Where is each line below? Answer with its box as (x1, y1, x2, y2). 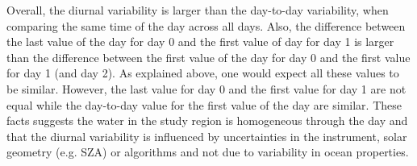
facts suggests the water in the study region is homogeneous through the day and (6, 112, 408, 129)
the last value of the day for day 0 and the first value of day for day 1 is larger (6, 33, 394, 50)
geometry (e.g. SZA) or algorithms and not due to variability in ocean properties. (6, 143, 409, 160)
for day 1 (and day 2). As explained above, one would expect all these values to (6, 64, 399, 81)
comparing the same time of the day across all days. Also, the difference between (6, 17, 406, 34)
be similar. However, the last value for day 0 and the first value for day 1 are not (6, 80, 407, 97)
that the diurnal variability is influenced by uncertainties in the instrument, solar (6, 127, 407, 144)
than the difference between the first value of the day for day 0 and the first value (6, 48, 411, 65)
